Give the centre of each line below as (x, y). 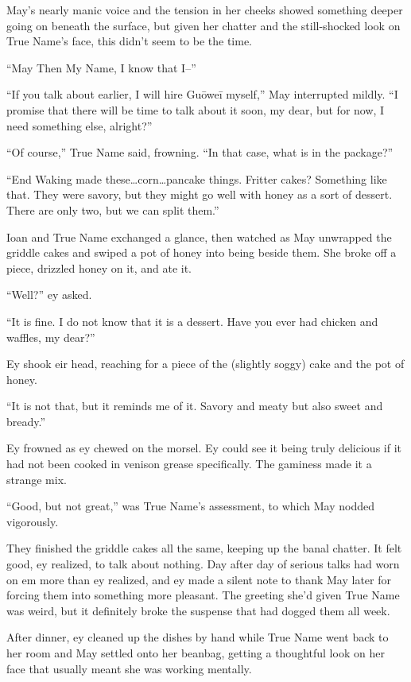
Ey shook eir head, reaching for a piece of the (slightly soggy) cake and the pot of (205, 364)
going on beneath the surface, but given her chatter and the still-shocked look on (204, 25)
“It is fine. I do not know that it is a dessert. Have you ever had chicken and (192, 321)
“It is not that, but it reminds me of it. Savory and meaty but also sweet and (195, 406)
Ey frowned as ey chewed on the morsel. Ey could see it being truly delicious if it (204, 448)
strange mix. (37, 479)
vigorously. (33, 521)
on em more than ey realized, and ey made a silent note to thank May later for (199, 579)
